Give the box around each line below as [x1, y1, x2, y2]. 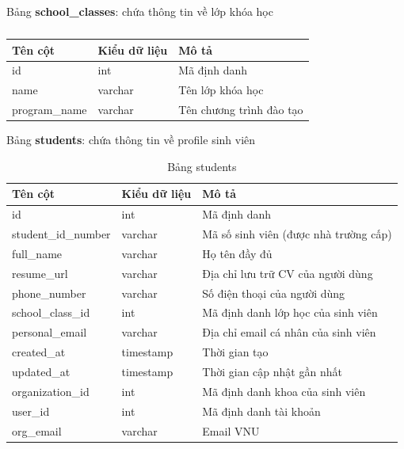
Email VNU [202, 422, 260, 439]
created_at [12, 344, 66, 360]
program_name [12, 101, 87, 118]
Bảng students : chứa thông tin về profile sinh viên [6, 131, 256, 148]
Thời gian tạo [202, 344, 269, 360]
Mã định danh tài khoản [202, 402, 321, 419]
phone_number [12, 284, 86, 301]
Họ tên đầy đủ [202, 245, 273, 261]
